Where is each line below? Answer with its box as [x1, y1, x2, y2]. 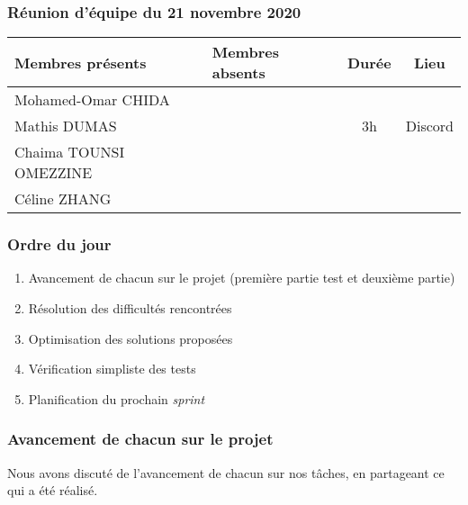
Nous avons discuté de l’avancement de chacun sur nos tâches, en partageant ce [7, 463, 445, 482]
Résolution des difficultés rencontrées [28, 299, 232, 318]
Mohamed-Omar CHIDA [14, 89, 170, 111]
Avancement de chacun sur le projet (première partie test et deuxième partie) [28, 268, 455, 287]
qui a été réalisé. [7, 481, 98, 500]
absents [211, 62, 265, 84]
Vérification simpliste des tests [28, 359, 196, 378]
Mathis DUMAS [14, 115, 117, 137]
